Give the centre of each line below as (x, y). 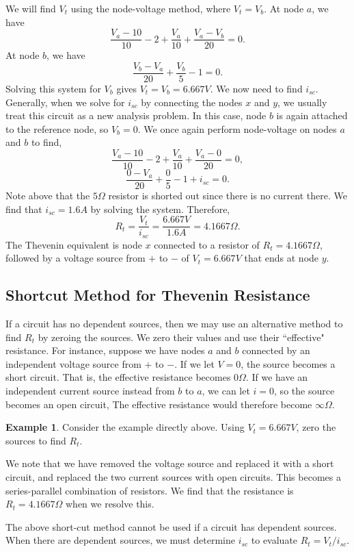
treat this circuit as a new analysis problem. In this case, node (136, 115)
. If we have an (277, 377)
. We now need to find (256, 88)
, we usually (302, 102)
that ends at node (282, 258)
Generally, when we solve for (65, 102)
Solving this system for (53, 88)
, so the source (304, 391)
